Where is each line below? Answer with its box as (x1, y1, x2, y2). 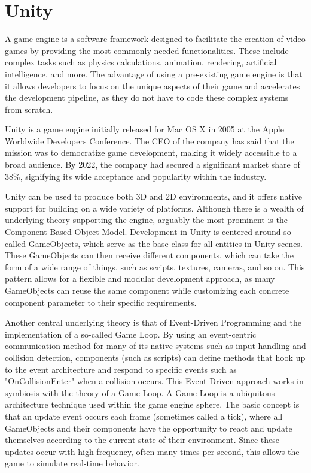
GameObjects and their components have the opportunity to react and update (5, 421, 292, 434)
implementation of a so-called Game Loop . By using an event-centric (5, 327, 257, 340)
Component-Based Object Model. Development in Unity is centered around (5, 225, 281, 238)
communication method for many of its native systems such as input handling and (5, 339, 306, 352)
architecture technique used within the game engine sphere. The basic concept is (5, 398, 300, 411)
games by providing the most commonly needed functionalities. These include (5, 44, 289, 56)
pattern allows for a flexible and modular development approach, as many (5, 272, 275, 285)
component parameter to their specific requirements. (5, 296, 197, 308)
